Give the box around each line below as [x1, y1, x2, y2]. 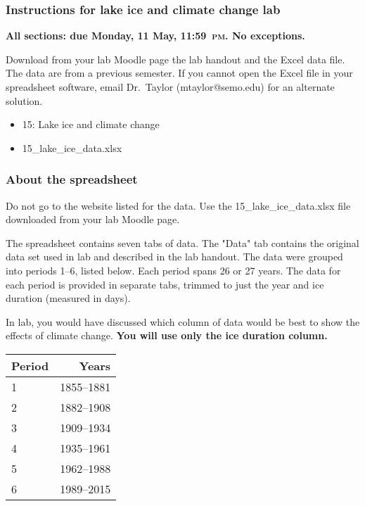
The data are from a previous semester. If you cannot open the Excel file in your [6, 65, 353, 80]
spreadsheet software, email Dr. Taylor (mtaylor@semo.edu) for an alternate [6, 80, 335, 94]
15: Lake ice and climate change [22, 117, 160, 132]
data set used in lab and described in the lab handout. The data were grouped [6, 249, 343, 264]
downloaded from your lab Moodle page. [6, 212, 180, 227]
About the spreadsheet [6, 170, 138, 188]
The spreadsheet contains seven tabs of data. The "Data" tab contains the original [6, 235, 359, 250]
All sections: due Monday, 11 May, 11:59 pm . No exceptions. [6, 28, 305, 43]
